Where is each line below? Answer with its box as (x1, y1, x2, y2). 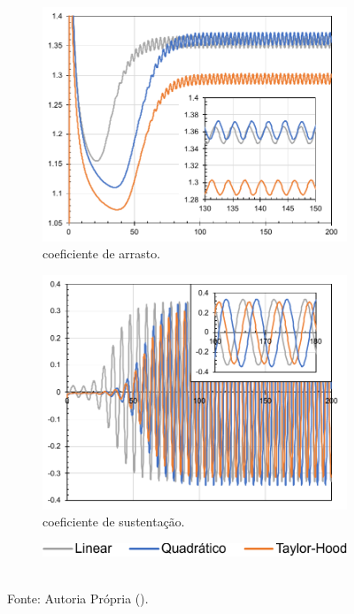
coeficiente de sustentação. (42, 512, 185, 531)
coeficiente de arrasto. (42, 244, 161, 263)
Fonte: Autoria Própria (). (7, 589, 149, 607)
